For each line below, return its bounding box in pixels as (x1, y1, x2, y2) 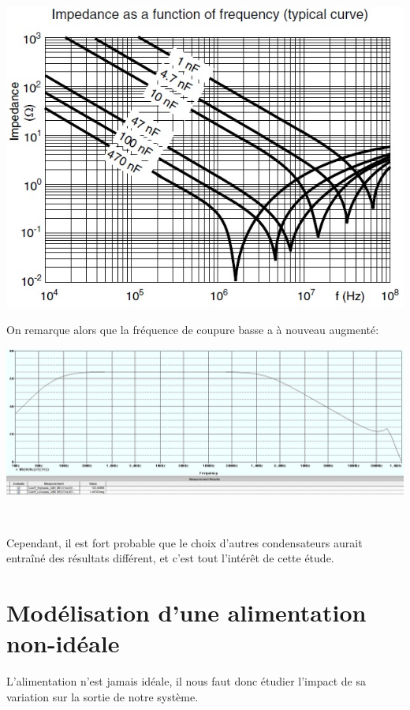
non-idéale (6, 627, 120, 659)
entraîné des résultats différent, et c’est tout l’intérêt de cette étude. (6, 550, 334, 566)
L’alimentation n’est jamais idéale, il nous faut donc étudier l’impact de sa (6, 673, 366, 689)
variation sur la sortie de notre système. (6, 688, 199, 704)
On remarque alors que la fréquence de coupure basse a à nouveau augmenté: (6, 321, 379, 337)
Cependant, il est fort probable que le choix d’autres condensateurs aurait (6, 534, 363, 550)
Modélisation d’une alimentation (6, 596, 367, 629)
